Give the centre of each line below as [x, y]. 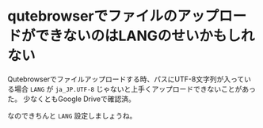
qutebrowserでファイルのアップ [113, 16]
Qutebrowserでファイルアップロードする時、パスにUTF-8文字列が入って [126, 79]
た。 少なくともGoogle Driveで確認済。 [71, 99]
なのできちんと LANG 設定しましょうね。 [72, 115]
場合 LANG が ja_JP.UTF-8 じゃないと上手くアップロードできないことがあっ [135, 88]
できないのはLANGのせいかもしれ [145, 36]
